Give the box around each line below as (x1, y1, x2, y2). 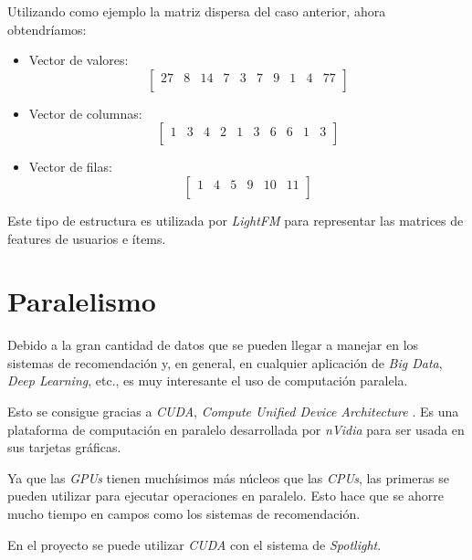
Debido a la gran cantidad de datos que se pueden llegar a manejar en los (7, 335, 419, 354)
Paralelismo (7, 282, 156, 320)
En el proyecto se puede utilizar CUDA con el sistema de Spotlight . (7, 534, 382, 554)
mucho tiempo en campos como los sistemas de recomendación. (7, 504, 361, 523)
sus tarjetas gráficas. (7, 438, 121, 457)
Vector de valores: (28, 50, 129, 69)
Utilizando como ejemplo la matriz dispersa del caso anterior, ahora (7, 2, 386, 20)
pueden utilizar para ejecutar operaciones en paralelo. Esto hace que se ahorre (7, 486, 444, 505)
